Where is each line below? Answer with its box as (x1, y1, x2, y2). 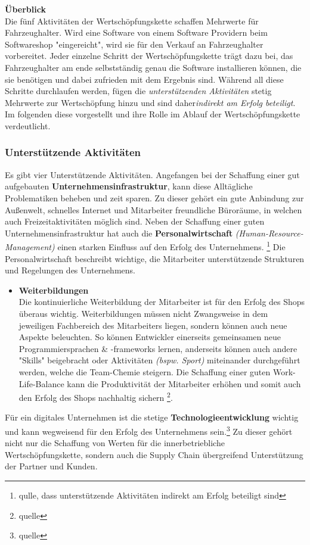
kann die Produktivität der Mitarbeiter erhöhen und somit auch (67, 377, 301, 390)
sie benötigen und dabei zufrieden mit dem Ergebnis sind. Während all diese (5, 73, 284, 85)
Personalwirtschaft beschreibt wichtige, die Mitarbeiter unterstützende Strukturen (5, 252, 305, 264)
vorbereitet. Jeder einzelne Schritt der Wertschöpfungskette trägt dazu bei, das (5, 49, 293, 62)
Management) (5, 240, 55, 253)
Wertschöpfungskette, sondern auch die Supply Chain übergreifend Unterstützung (5, 448, 303, 460)
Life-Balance (18, 377, 64, 390)
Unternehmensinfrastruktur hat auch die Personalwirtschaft (5, 226, 233, 239)
